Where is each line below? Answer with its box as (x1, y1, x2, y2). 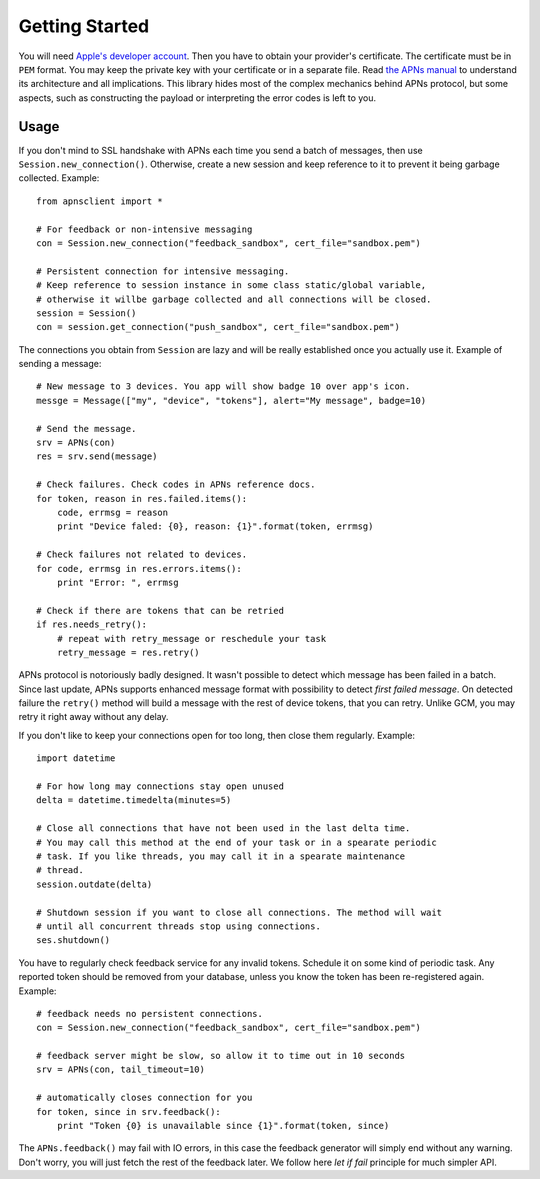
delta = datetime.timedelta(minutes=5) (36, 795, 232, 806)
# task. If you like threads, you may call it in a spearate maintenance (36, 850, 406, 862)
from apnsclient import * (36, 195, 164, 207)
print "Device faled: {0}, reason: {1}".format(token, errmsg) (56, 521, 374, 532)
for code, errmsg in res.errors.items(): (36, 563, 242, 574)
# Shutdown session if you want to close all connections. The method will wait (36, 906, 443, 918)
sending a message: (18, 358, 102, 370)
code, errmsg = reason (56, 507, 169, 518)
